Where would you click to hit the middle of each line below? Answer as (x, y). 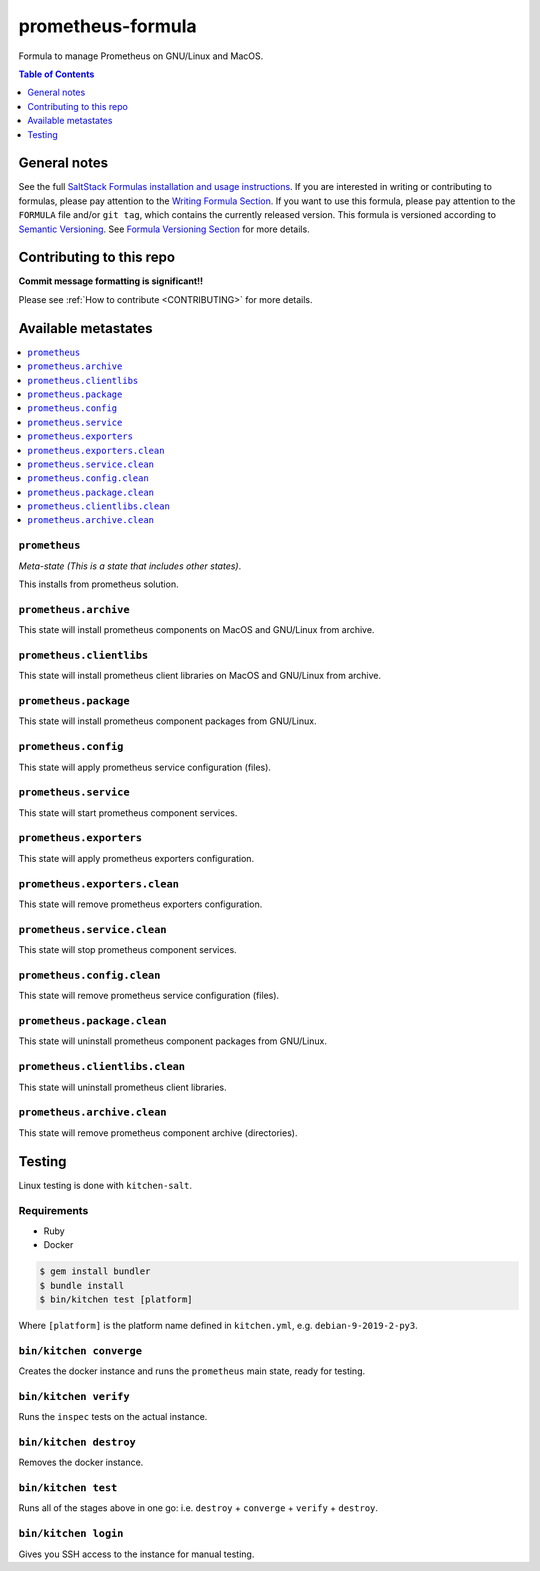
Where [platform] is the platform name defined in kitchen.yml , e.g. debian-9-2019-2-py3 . (218, 1325)
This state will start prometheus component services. (128, 812)
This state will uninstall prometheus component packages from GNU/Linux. (172, 1041)
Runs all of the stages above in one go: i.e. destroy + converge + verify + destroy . (198, 1508)
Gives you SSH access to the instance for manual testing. (136, 1554)
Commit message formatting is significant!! (111, 281)
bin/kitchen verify (74, 1396)
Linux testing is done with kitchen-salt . (105, 1185)
